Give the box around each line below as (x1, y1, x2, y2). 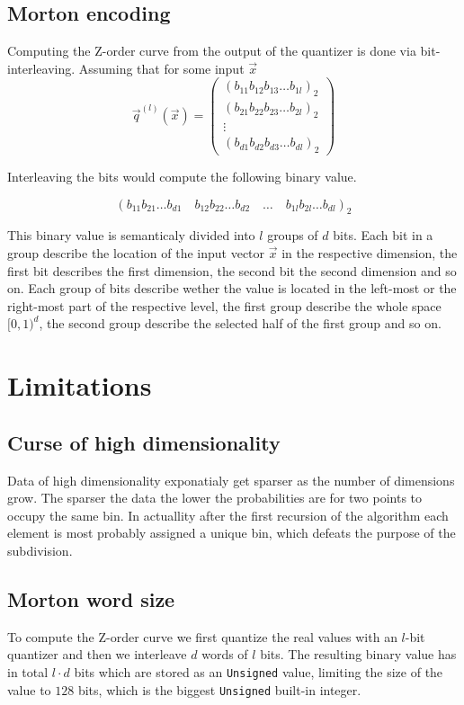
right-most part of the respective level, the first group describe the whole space (7, 296, 442, 315)
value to (7, 680, 51, 699)
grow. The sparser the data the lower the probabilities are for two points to (7, 488, 423, 507)
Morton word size (7, 585, 175, 612)
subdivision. (7, 540, 73, 559)
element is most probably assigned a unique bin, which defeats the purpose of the (7, 523, 456, 542)
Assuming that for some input (78, 58, 245, 77)
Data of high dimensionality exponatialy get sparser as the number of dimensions (7, 470, 455, 489)
